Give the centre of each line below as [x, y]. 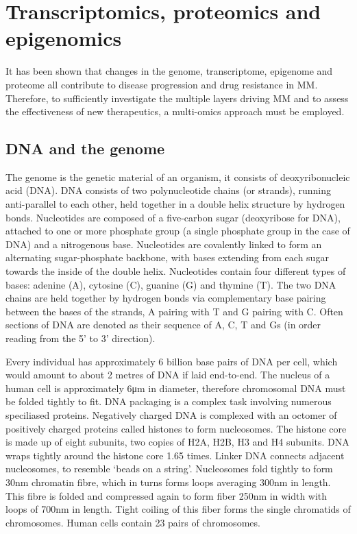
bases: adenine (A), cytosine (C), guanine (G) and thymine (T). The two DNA [171, 284]
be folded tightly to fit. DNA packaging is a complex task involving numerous [169, 401]
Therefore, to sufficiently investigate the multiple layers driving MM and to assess [177, 98]
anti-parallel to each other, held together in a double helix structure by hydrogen [175, 204]
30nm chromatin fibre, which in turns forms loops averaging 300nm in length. [168, 482]
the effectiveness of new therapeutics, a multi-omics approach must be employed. [175, 111]
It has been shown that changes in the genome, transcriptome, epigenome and [169, 71]
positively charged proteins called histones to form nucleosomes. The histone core [176, 428]
